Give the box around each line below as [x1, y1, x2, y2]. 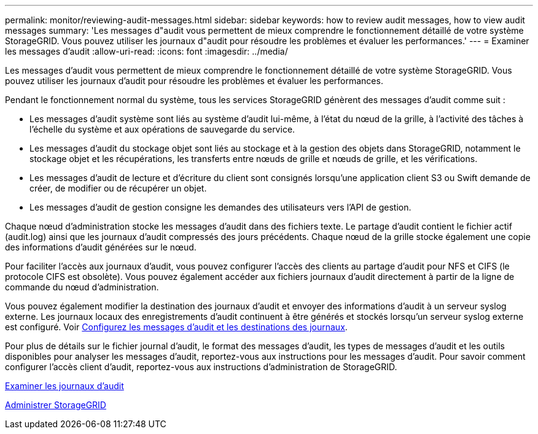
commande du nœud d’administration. [5, 282, 159, 292]
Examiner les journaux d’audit [5, 381, 124, 391]
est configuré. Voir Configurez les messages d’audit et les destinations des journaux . [5, 322, 348, 332]
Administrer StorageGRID [5, 400, 106, 410]
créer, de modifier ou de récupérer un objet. [29, 183, 207, 193]
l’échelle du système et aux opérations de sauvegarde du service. [29, 124, 295, 134]
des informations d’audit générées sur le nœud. [5, 242, 197, 252]
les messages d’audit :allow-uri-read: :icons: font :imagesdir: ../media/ [5, 46, 288, 56]
